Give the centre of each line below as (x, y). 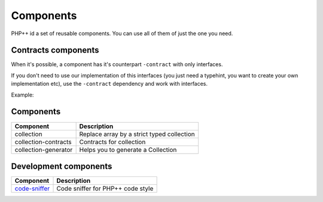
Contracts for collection (112, 142)
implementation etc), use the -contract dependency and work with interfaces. (109, 84)
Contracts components (55, 50)
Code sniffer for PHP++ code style (105, 189)
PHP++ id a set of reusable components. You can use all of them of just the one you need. (122, 33)
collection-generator (44, 150)
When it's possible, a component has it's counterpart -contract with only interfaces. (117, 64)
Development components (62, 166)
